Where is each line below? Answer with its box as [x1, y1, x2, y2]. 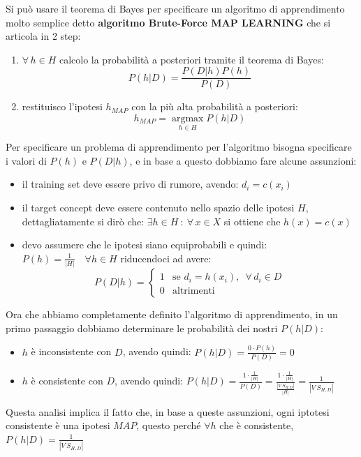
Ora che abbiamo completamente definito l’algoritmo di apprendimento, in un [6, 307, 338, 322]
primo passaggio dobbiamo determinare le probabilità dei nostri [6, 320, 278, 335]
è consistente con [31, 373, 103, 388]
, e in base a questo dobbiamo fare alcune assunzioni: [129, 153, 357, 167]
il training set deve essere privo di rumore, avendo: [22, 177, 239, 191]
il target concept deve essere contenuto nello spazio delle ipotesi [22, 200, 295, 215]
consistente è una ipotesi [6, 418, 110, 433]
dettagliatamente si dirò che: [22, 213, 145, 228]
